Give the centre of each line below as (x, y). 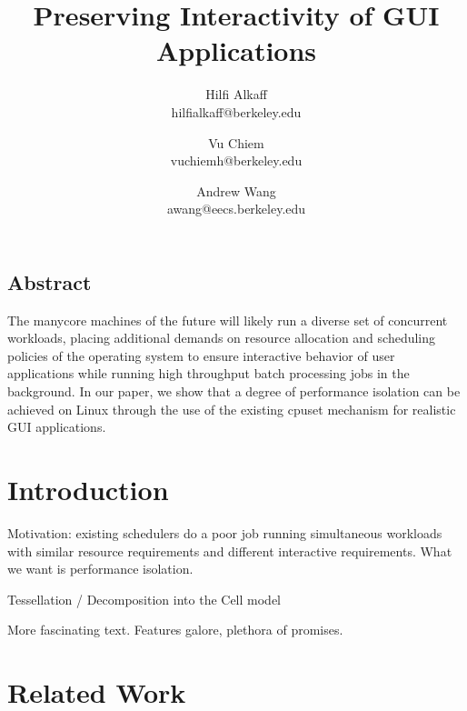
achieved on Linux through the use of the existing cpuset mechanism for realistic (232, 409)
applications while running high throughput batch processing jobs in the (209, 373)
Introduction (88, 490)
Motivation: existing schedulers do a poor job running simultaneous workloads (225, 532)
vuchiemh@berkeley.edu (236, 160)
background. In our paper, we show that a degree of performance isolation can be (234, 391)
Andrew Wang (236, 190)
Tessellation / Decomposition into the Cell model (144, 599)
